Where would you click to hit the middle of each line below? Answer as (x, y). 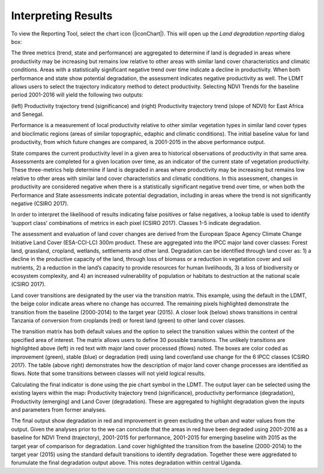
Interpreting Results (62, 16)
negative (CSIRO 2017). (40, 203)
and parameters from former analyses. (59, 409)
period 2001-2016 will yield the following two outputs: (77, 95)
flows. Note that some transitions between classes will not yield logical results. (108, 373)
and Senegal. (28, 115)
